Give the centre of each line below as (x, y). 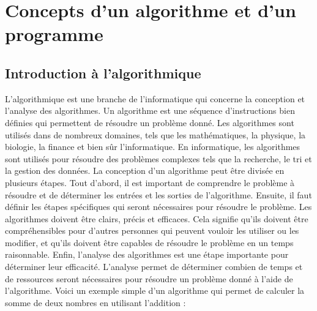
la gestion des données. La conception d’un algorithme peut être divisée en (145, 170)
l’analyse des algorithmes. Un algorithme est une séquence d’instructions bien (150, 111)
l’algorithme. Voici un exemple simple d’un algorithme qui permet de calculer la (155, 290)
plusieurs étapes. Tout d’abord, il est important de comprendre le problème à (150, 182)
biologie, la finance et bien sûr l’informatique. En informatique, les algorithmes (153, 147)
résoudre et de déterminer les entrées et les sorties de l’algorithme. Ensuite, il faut (158, 194)
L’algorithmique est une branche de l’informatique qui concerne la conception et (155, 98)
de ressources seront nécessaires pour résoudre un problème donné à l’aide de (149, 278)
